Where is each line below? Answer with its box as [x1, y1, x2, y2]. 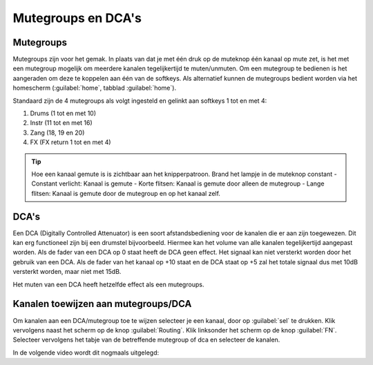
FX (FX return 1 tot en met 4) [30, 138, 111, 146]
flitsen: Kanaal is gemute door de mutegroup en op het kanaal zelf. [31, 189, 221, 197]
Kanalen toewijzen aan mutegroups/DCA [12, 298, 192, 310]
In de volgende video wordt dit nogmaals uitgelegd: [12, 348, 160, 357]
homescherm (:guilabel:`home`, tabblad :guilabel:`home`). [12, 83, 176, 92]
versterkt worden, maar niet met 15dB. [12, 268, 122, 276]
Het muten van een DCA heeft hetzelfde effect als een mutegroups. [12, 280, 204, 288]
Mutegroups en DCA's [12, 10, 142, 26]
